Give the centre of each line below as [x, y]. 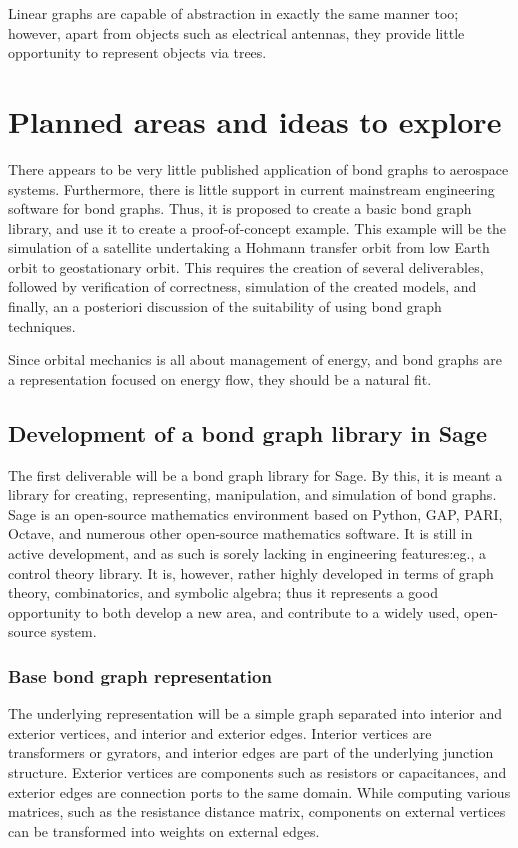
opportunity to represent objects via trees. [137, 52]
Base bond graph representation [140, 675]
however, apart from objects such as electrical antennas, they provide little [236, 32]
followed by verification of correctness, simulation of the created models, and [242, 286]
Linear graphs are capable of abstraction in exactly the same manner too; [233, 13]
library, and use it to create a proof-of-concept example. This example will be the [257, 227]
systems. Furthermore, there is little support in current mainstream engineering [251, 188]
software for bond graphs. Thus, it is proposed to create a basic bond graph [240, 208]
